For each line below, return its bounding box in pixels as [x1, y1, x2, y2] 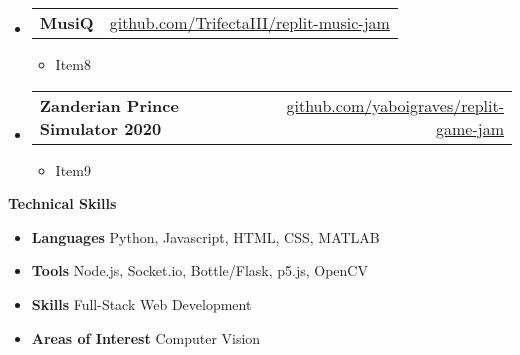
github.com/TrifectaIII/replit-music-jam [109, 11, 390, 34]
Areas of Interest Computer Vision [31, 327, 261, 348]
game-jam [436, 116, 504, 140]
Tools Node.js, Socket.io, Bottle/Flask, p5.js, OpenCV [31, 260, 368, 281]
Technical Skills [8, 193, 117, 214]
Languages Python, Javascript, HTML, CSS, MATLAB [31, 226, 380, 247]
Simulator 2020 [39, 116, 162, 140]
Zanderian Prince [39, 93, 179, 117]
